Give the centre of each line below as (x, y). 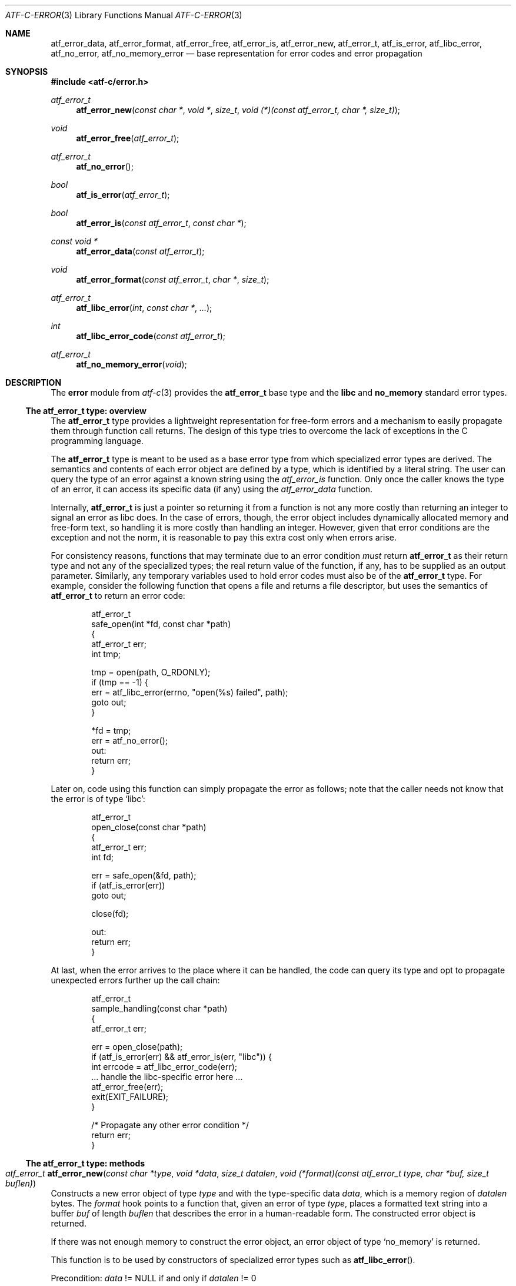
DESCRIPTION (34, 382)
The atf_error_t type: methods (85, 1163)
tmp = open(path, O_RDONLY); (151, 672)
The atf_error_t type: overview (86, 411)
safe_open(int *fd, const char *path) (161, 624)
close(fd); (110, 914)
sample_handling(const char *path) (159, 1008)
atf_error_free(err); (127, 1087)
